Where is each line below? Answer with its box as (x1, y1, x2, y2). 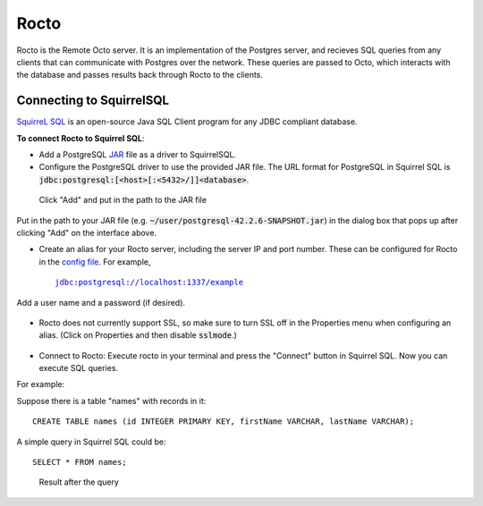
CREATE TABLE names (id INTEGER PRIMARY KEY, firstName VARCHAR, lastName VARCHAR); (32, 417, 415, 426)
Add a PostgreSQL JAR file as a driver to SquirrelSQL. (38, 149, 237, 160)
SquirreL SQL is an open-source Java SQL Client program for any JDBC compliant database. (16, 116, 358, 127)
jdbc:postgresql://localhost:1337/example (55, 277, 244, 288)
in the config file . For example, (38, 256, 151, 267)
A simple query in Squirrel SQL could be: (16, 436, 166, 447)
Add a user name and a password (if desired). (16, 297, 186, 308)
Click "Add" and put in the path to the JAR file (38, 195, 208, 206)
